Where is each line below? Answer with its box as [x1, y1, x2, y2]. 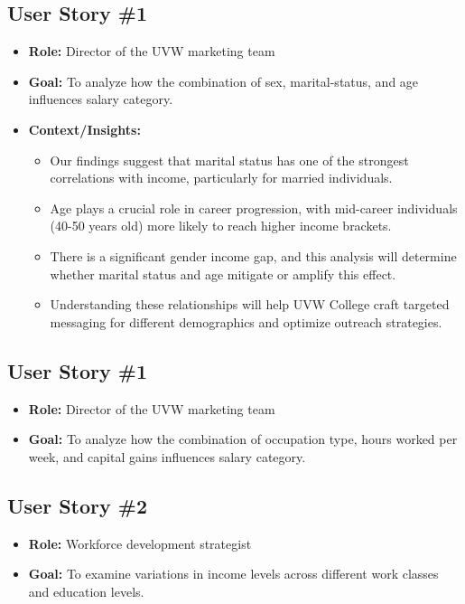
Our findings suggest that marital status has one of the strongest [50, 150, 409, 169]
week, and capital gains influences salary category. [28, 447, 306, 466]
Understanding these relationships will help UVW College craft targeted [50, 295, 450, 314]
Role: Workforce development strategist [28, 533, 252, 552]
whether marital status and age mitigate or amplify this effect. [50, 264, 396, 283]
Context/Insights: [28, 119, 141, 138]
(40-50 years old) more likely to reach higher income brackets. [50, 216, 392, 235]
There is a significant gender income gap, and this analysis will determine [50, 246, 457, 265]
